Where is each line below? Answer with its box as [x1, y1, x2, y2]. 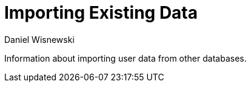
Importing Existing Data [4, 2, 198, 23]
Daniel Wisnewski [4, 34, 75, 45]
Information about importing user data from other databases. [4, 53, 247, 63]
